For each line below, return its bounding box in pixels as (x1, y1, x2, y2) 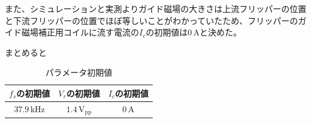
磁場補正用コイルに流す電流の (21, 26, 139, 38)
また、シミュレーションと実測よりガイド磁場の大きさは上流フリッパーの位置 (5, 2, 307, 14)
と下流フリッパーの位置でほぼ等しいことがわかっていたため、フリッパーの (5, 14, 298, 26)
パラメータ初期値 (45, 66, 113, 79)
